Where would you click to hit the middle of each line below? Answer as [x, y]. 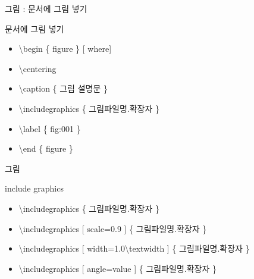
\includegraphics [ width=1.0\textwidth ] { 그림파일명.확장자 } [134, 248]
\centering [37, 68]
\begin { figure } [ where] [65, 48]
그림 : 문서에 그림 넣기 [46, 8]
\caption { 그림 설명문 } [63, 88]
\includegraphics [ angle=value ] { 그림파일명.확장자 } [118, 268]
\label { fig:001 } [50, 128]
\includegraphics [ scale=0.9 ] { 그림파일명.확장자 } [113, 228]
